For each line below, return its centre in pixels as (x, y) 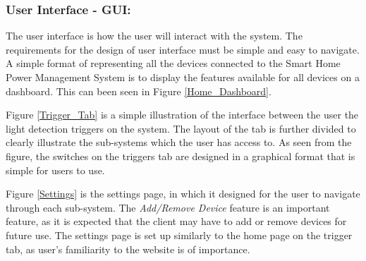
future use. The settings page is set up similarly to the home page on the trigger (179, 235)
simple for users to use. (55, 170)
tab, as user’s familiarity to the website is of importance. (128, 249)
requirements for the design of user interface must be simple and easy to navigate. (183, 49)
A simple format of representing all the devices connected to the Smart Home (173, 63)
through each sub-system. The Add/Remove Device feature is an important (168, 207)
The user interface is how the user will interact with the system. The (154, 36)
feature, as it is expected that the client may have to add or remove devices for (176, 221)
